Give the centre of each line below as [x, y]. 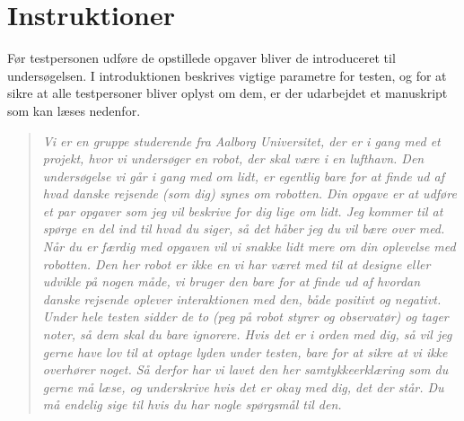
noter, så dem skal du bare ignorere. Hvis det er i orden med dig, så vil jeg [247, 334]
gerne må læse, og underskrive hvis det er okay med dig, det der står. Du [243, 386]
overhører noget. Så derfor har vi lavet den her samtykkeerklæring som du [245, 369]
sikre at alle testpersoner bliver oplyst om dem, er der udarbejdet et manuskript [228, 93]
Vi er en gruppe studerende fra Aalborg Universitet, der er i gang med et [241, 140]
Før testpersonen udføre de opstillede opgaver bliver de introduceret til [201, 58]
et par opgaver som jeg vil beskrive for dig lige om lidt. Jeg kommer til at [243, 210]
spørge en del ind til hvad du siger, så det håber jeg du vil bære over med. [244, 228]
